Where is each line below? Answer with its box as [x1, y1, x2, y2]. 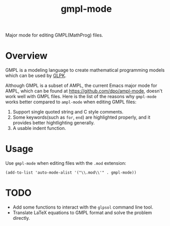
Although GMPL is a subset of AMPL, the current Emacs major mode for [5, 83, 158, 89]
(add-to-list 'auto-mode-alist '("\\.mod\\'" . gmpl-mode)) [5, 170, 137, 175]
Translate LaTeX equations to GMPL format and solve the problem [12, 210, 153, 216]
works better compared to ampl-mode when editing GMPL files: [5, 99, 137, 105]
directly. [12, 215, 30, 221]
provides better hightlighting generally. [12, 120, 95, 126]
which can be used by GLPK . [5, 72, 67, 79]
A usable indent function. [12, 125, 66, 131]
